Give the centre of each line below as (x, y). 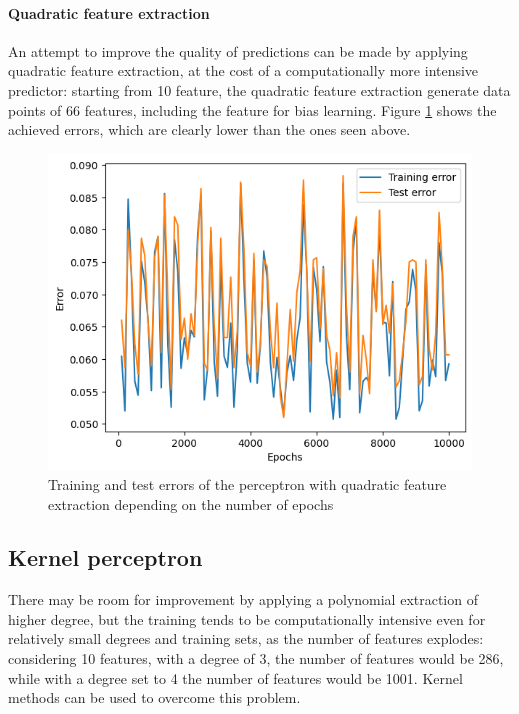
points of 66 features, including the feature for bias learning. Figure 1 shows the (252, 109)
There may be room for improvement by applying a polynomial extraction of (243, 599)
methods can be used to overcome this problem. (154, 697)
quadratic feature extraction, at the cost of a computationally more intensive (243, 70)
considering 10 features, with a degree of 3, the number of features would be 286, (256, 658)
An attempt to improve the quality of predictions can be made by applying (238, 50)
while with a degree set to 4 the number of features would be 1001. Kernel (235, 677)
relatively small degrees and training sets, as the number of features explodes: (246, 638)
